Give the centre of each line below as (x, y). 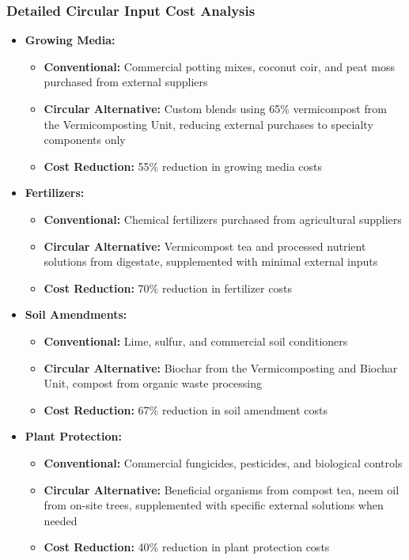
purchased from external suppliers (126, 82)
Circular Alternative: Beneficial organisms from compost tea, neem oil (222, 489)
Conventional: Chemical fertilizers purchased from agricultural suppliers (223, 219)
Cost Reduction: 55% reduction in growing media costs (183, 166)
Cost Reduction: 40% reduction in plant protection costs (187, 547)
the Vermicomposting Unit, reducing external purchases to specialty (208, 124)
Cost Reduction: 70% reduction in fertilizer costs (168, 288)
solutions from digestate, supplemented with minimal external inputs (211, 261)
